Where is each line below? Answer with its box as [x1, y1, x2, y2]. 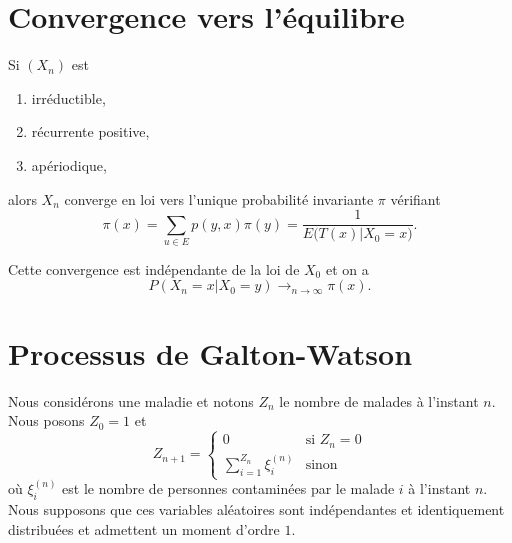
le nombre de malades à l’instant [279, 390, 479, 411]
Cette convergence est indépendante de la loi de [8, 258, 300, 279]
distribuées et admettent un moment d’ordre [8, 518, 280, 539]
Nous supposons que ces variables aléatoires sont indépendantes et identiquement [8, 499, 505, 520]
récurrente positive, [31, 121, 150, 142]
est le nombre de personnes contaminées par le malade [62, 478, 395, 499]
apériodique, [31, 154, 107, 175]
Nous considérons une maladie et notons [8, 390, 254, 411]
